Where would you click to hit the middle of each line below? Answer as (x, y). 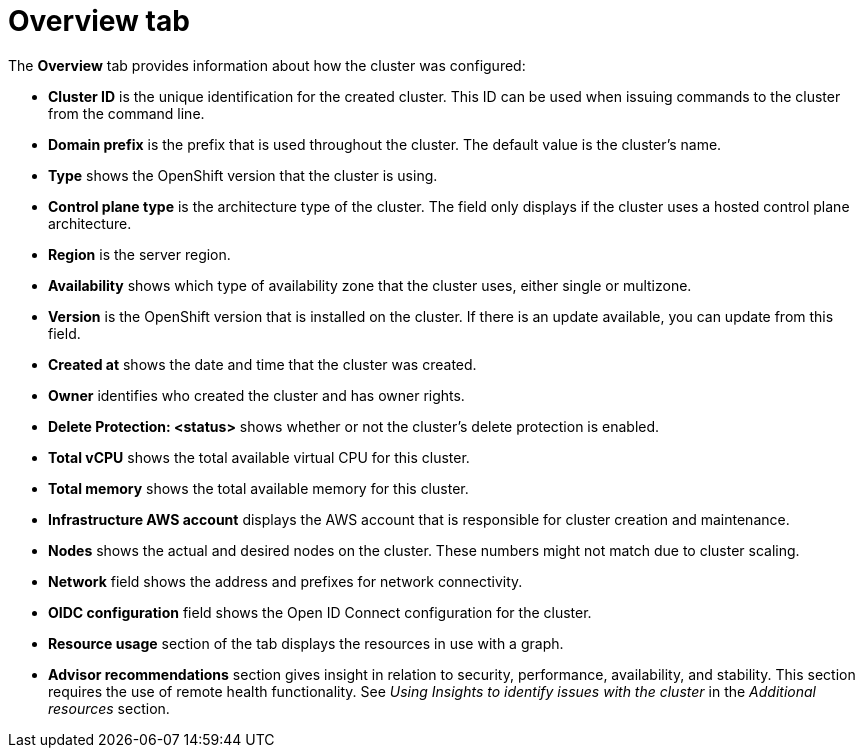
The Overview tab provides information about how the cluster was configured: (267, 65)
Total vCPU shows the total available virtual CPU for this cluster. (259, 457)
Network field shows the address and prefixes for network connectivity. (285, 581)
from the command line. (126, 113)
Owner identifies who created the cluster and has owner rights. (256, 395)
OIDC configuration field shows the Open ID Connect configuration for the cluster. (320, 612)
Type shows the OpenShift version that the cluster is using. (243, 175)
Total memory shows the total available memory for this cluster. (258, 488)
